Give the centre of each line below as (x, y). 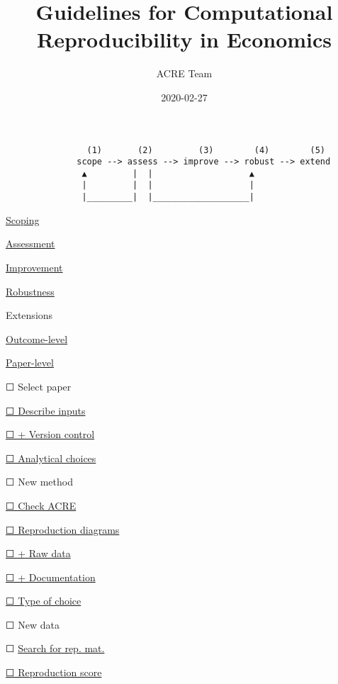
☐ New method (39, 482)
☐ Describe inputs (46, 410)
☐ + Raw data (38, 553)
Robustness (30, 291)
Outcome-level (37, 338)
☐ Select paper (39, 386)
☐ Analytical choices (51, 458)
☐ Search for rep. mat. (55, 648)
